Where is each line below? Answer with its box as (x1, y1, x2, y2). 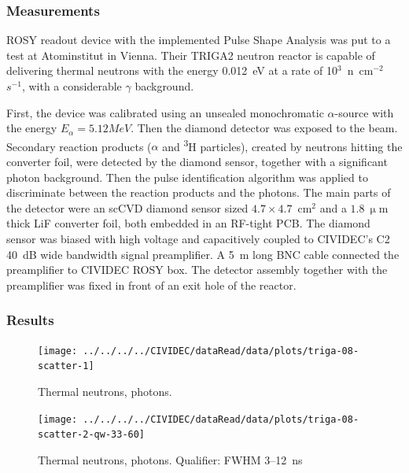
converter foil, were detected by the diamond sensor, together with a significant (6, 153, 388, 170)
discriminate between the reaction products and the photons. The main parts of (6, 184, 391, 201)
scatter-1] (38, 360, 94, 372)
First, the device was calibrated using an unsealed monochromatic (6, 104, 324, 120)
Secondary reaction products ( (6, 138, 152, 154)
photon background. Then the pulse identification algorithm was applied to (6, 168, 368, 185)
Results (6, 310, 54, 330)
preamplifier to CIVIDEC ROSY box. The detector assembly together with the (6, 261, 388, 278)
